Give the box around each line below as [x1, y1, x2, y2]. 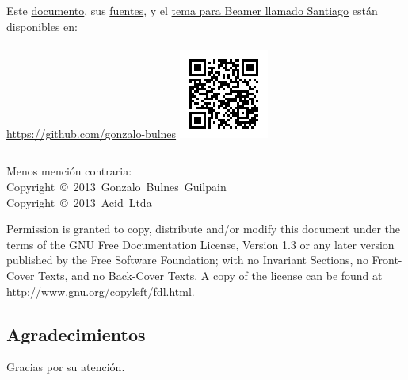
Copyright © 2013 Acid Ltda [6, 194, 152, 210]
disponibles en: [6, 17, 78, 34]
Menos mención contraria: [6, 163, 132, 179]
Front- [372, 251, 402, 268]
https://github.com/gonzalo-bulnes [6, 125, 177, 141]
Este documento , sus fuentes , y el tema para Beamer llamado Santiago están [6, 2, 378, 18]
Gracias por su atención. [6, 359, 125, 375]
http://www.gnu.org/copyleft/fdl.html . [6, 282, 195, 299]
